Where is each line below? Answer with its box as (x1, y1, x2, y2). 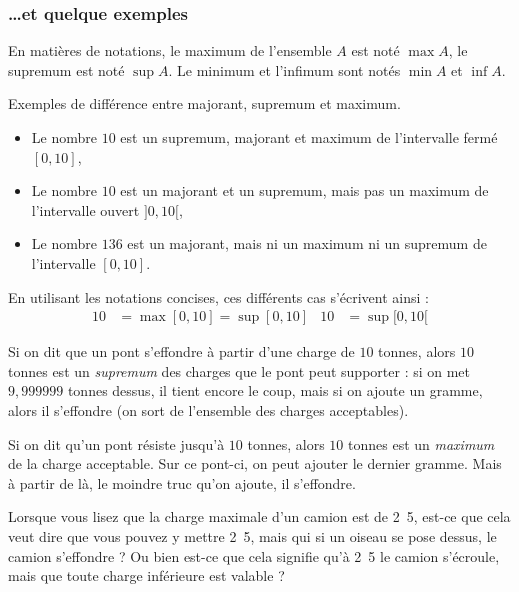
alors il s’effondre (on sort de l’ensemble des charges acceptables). (8, 399, 409, 420)
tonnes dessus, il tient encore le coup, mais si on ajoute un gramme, (67, 380, 483, 401)
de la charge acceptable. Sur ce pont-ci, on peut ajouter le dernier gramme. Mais (8, 453, 502, 474)
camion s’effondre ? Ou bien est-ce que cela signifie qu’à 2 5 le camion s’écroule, (8, 545, 500, 566)
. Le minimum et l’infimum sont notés (168, 59, 401, 80)
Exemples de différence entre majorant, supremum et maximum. (8, 93, 401, 114)
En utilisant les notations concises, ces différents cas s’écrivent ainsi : (8, 286, 429, 307)
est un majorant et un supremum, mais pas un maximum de (120, 180, 489, 201)
